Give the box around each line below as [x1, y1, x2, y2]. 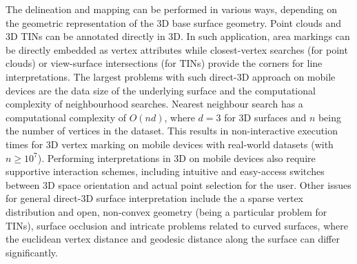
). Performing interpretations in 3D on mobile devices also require [37, 150, 316, 165]
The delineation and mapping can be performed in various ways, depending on [6, 2, 337, 16]
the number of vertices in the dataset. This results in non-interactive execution [6, 123, 338, 138]
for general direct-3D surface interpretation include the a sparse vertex [6, 191, 304, 205]
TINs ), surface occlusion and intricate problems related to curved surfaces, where [6, 218, 348, 232]
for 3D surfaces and [224, 110, 307, 124]
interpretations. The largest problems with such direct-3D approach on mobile [6, 69, 336, 83]
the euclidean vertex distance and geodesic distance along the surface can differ [6, 232, 340, 246]
